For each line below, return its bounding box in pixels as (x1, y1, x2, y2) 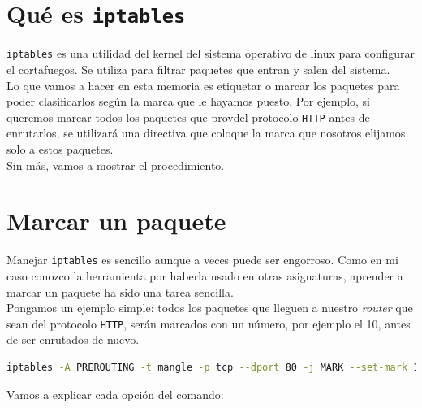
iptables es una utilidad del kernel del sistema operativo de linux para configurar (6, 45, 416, 62)
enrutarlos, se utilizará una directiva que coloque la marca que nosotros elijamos (6, 124, 406, 141)
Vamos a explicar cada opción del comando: (6, 385, 224, 402)
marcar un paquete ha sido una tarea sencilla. (6, 283, 234, 300)
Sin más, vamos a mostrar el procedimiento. (6, 156, 225, 173)
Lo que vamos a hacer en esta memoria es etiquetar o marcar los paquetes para (6, 76, 400, 93)
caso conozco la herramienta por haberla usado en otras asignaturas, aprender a (6, 267, 403, 284)
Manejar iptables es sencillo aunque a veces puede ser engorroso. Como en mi (6, 251, 398, 268)
